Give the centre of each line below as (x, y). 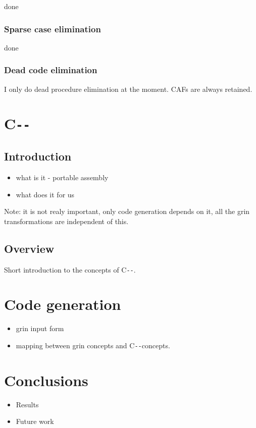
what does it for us (45, 194)
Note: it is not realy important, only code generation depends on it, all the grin (127, 211)
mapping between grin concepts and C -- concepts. (93, 345)
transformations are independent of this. (66, 221)
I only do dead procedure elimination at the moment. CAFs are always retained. (128, 89)
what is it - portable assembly (62, 177)
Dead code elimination (51, 70)
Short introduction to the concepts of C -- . (70, 269)
